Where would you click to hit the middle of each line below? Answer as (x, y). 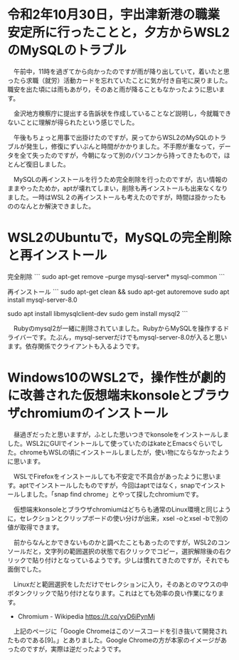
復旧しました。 (48, 164)
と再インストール (57, 256)
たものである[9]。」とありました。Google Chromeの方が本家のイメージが (114, 640)
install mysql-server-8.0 (42, 300)
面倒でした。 (26, 569)
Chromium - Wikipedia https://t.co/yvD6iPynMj (86, 616)
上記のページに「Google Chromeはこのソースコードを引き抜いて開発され (120, 631)
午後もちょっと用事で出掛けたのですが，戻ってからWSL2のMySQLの (113, 137)
